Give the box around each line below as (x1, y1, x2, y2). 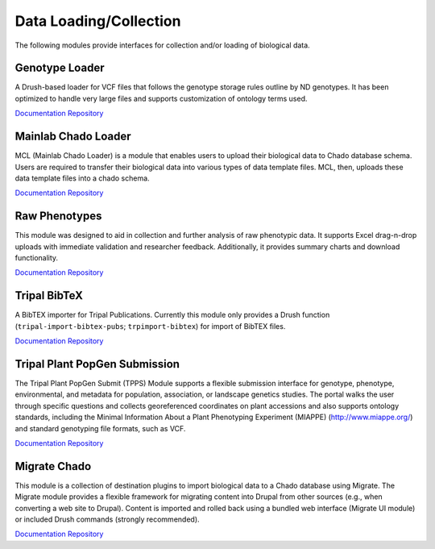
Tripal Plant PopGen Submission (14, 357, 180, 371)
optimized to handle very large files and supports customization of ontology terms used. (14, 94, 308, 103)
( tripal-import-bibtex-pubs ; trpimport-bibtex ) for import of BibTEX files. (14, 321, 286, 331)
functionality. (14, 253, 59, 262)
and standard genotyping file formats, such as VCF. (14, 423, 186, 433)
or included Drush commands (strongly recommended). (14, 514, 201, 524)
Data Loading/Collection (14, 12, 181, 30)
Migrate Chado (14, 460, 92, 473)
